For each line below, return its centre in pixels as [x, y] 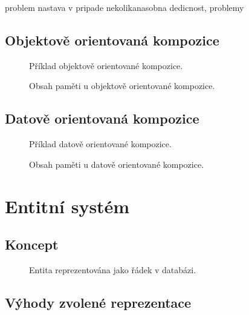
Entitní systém [67, 206]
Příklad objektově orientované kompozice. [106, 65]
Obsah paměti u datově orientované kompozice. [117, 164]
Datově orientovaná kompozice [102, 118]
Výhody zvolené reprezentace [98, 302]
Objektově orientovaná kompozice [112, 40]
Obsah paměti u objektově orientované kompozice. [122, 86]
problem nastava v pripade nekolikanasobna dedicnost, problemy [124, 7]
